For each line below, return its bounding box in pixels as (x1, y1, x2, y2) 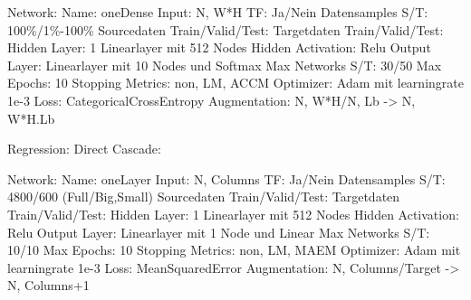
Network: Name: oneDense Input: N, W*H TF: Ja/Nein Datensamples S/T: (7, 3, 428, 21)
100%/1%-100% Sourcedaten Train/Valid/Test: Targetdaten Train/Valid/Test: (7, 20, 444, 39)
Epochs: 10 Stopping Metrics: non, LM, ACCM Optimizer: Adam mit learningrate (7, 73, 464, 92)
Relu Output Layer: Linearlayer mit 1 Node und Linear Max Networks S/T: (7, 222, 430, 241)
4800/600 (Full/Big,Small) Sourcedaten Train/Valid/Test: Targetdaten (7, 187, 400, 206)
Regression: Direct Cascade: (7, 139, 161, 158)
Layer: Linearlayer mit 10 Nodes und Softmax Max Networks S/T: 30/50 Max (7, 55, 442, 74)
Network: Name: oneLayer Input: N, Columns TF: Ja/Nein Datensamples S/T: (7, 169, 446, 188)
